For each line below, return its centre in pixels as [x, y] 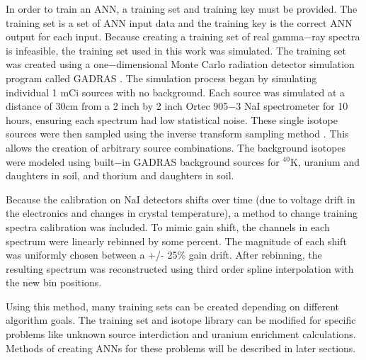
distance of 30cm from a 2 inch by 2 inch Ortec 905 [117, 106]
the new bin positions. [54, 282]
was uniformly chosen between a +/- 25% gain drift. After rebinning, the [164, 255]
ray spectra [336, 36]
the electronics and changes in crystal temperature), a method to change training [182, 213]
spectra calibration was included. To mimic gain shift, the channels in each [168, 226]
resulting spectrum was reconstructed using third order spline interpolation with [180, 268]
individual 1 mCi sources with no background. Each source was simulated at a [176, 92]
